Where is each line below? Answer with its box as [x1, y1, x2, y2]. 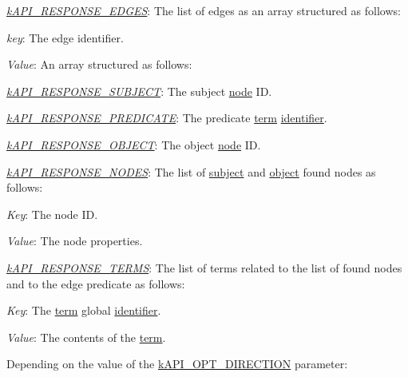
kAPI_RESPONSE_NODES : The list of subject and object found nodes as [6, 163, 376, 180]
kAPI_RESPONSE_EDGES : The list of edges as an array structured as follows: [6, 2, 401, 18]
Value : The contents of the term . [6, 328, 166, 345]
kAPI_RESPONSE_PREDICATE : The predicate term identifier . [6, 109, 327, 126]
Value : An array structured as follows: [6, 56, 192, 73]
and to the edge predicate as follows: [6, 275, 185, 292]
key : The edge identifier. [6, 29, 124, 46]
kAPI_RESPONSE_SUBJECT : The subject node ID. [6, 82, 272, 99]
